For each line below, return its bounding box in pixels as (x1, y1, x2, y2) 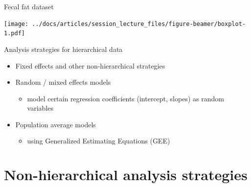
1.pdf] (4, 30, 25, 37)
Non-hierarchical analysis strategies (4, 164, 248, 185)
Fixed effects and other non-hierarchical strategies (15, 60, 165, 70)
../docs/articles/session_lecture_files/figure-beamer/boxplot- (32, 20, 246, 27)
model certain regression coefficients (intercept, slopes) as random (27, 93, 224, 103)
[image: (4, 20, 29, 27)
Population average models (15, 119, 96, 129)
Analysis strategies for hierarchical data (4, 44, 123, 54)
